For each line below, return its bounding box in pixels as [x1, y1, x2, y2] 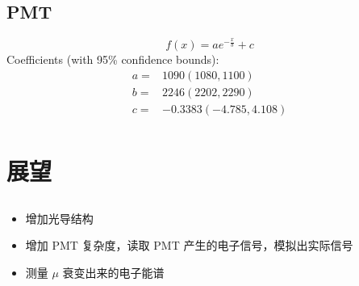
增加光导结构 [25, 209, 94, 226]
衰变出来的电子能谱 [62, 263, 165, 280]
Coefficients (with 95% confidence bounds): [6, 51, 219, 68]
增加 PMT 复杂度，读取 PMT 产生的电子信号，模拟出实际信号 [25, 237, 353, 254]
